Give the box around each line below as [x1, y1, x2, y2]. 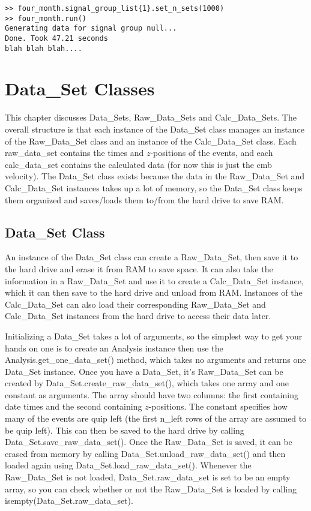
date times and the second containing [5, 400, 142, 413]
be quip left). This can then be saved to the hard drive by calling [5, 423, 244, 436]
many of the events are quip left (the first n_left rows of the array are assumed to [5, 412, 307, 425]
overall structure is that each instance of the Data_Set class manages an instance [5, 123, 304, 135]
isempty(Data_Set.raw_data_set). [5, 494, 133, 507]
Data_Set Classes [5, 76, 155, 101]
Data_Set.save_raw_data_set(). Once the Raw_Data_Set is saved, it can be [5, 435, 292, 448]
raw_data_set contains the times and [5, 146, 144, 159]
